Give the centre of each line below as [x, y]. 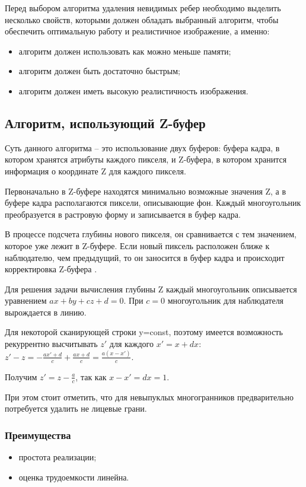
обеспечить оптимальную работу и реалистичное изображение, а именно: [137, 31]
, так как [91, 376]
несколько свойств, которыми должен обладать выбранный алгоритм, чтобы [142, 19]
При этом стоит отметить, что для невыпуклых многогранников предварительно [149, 397]
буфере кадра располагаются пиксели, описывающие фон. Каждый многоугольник [153, 203]
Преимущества [38, 435]
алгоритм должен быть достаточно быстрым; [99, 71]
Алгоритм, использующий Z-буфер [105, 122]
